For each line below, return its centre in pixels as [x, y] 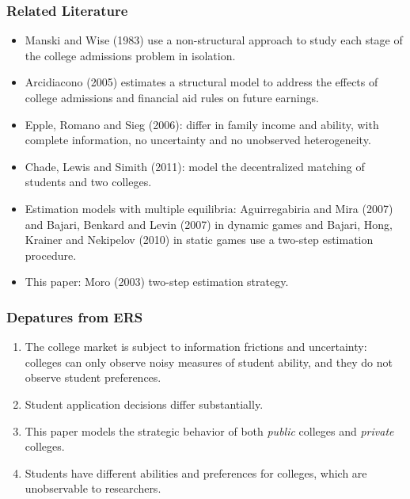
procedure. [51, 255]
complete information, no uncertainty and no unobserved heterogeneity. [198, 140]
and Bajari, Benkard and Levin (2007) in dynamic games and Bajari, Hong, [209, 224]
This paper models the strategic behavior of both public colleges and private [209, 430]
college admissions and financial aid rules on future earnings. [172, 97]
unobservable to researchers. [93, 488]
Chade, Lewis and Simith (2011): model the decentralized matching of [195, 166]
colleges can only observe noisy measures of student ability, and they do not [209, 362]
